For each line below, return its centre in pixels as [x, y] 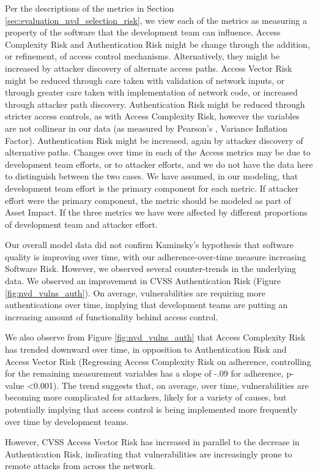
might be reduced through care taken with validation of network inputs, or [145, 80]
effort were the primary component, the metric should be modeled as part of [148, 200]
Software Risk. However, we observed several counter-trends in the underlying [150, 269]
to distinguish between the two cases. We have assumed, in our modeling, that [152, 176]
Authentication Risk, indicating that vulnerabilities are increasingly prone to [149, 453]
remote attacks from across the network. [80, 466]
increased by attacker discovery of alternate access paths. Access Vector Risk [149, 68]
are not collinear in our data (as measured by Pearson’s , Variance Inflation [146, 128]
